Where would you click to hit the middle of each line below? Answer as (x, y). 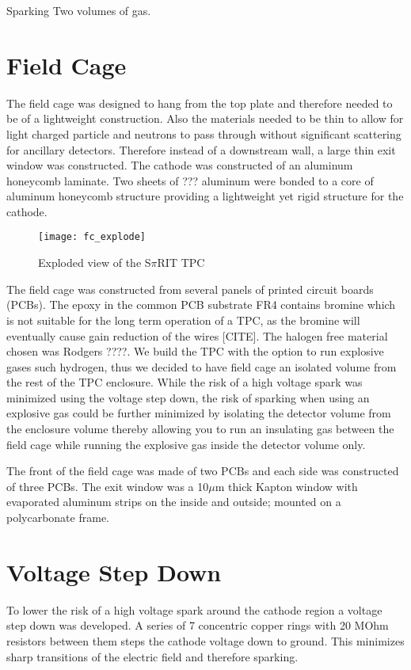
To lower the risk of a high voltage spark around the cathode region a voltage (194, 609)
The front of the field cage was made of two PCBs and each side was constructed (203, 471)
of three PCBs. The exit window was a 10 (108, 486)
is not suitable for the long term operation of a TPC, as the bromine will (183, 320)
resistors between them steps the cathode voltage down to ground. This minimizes (205, 640)
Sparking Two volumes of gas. (79, 10)
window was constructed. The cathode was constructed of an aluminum (180, 165)
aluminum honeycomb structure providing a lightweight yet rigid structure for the (205, 196)
